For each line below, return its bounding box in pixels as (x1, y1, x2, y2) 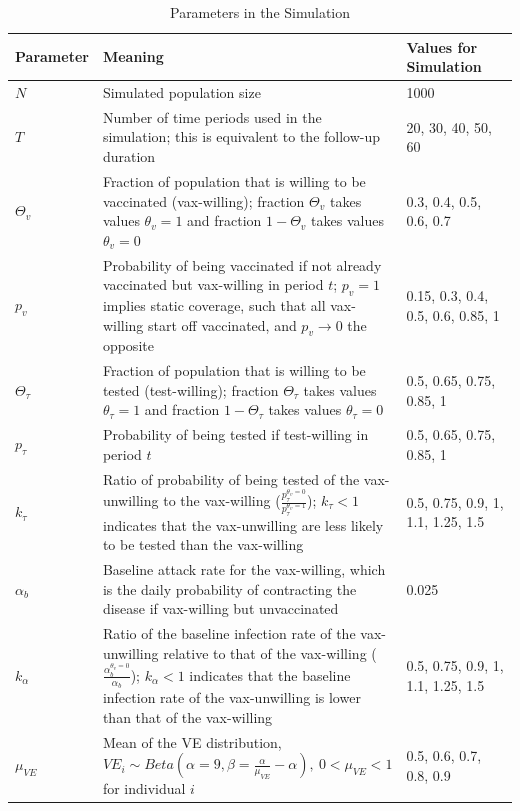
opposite (102, 335, 154, 356)
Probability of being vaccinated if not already (102, 254, 382, 275)
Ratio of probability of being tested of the (102, 468, 360, 489)
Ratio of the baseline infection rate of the (102, 623, 356, 644)
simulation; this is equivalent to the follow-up (102, 126, 381, 147)
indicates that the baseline (189, 664, 351, 685)
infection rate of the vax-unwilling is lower (102, 687, 361, 708)
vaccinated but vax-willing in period (102, 274, 324, 295)
